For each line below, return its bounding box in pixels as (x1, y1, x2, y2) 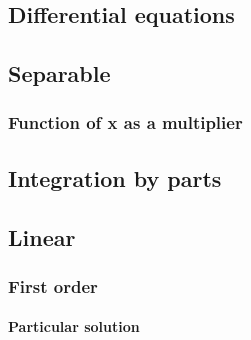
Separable (8, 58, 111, 89)
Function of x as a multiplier (8, 110, 243, 135)
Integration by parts (8, 162, 222, 193)
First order (8, 273, 98, 298)
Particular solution (8, 316, 140, 337)
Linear (8, 221, 76, 252)
